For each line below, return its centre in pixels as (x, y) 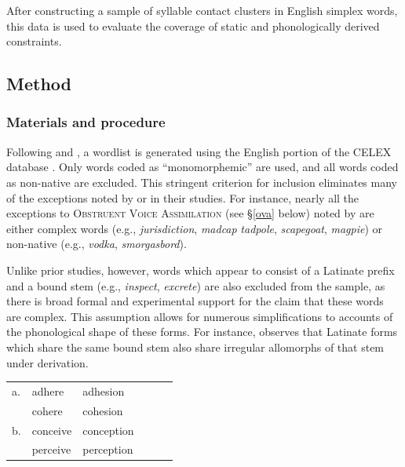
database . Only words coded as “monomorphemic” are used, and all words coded (202, 167)
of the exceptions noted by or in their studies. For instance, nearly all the (183, 197)
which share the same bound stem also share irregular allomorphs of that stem (195, 347)
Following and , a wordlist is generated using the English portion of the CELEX (199, 151)
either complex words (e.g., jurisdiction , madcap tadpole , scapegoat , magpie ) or (195, 228)
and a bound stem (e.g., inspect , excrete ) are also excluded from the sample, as (196, 285)
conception (108, 430)
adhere (48, 390)
